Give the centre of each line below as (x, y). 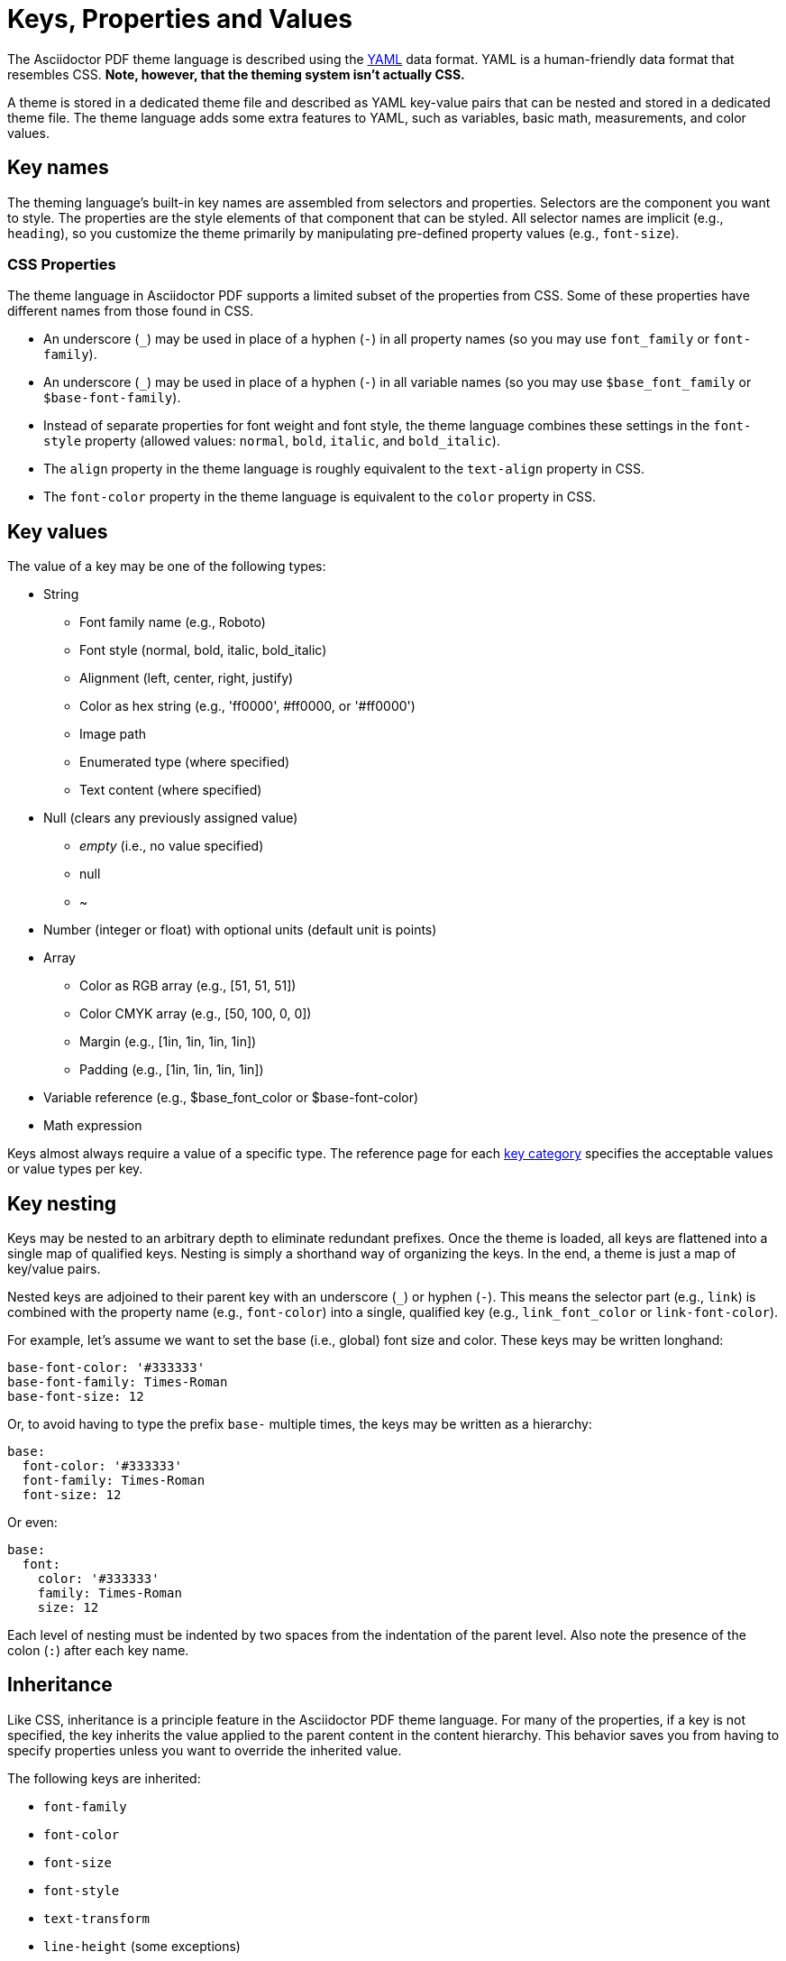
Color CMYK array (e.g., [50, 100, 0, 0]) (196, 1014)
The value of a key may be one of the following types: (167, 566)
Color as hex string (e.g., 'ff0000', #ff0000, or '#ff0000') (247, 706)
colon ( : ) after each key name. (98, 1651)
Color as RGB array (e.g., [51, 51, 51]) (188, 986)
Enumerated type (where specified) (185, 762)
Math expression (93, 1126)
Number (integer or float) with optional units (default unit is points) (240, 930)
